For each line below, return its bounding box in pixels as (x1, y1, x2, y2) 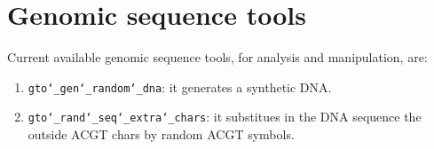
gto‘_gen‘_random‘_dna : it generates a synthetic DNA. (28, 77, 332, 96)
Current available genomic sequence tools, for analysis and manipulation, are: (7, 48, 428, 67)
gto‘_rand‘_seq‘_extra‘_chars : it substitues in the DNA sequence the (28, 107, 422, 126)
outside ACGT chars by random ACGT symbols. (28, 125, 295, 144)
